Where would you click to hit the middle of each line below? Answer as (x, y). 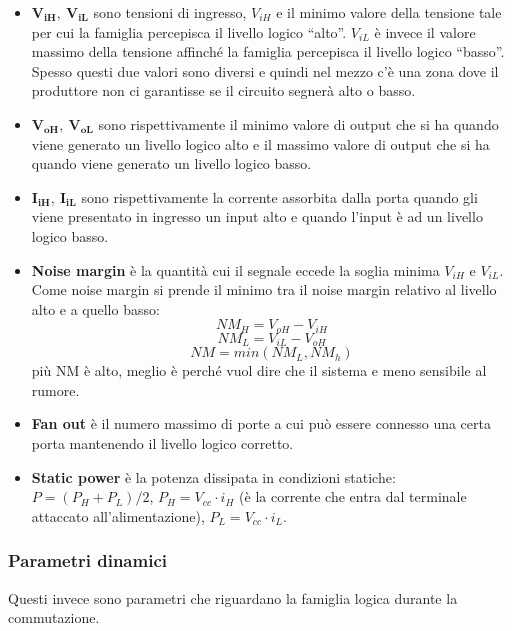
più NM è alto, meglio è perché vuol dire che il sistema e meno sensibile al (259, 370)
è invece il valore (425, 31)
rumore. (55, 389)
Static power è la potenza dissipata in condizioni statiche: (213, 476)
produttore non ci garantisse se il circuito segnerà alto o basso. (223, 90)
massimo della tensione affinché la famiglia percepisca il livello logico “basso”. (268, 51)
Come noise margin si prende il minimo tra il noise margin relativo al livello (264, 289)
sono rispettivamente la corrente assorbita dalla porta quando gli (279, 196)
